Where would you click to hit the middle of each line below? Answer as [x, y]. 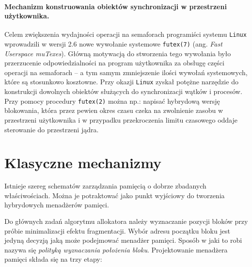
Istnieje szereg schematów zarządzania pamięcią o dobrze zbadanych [105, 186]
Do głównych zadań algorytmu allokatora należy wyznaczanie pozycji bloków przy [126, 221]
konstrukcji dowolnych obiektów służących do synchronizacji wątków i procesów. [123, 91]
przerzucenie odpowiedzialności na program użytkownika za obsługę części [114, 63]
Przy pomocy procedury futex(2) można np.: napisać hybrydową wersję [112, 101]
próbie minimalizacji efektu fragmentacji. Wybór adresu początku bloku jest [117, 230]
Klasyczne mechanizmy [83, 163]
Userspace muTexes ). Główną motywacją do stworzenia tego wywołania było [118, 53]
